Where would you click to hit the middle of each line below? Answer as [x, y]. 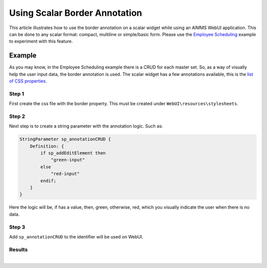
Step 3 [17, 227]
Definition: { [47, 146]
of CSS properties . [28, 81]
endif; [48, 181]
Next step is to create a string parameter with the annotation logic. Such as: [86, 126]
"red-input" [65, 174]
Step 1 [17, 94]
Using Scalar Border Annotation [76, 13]
